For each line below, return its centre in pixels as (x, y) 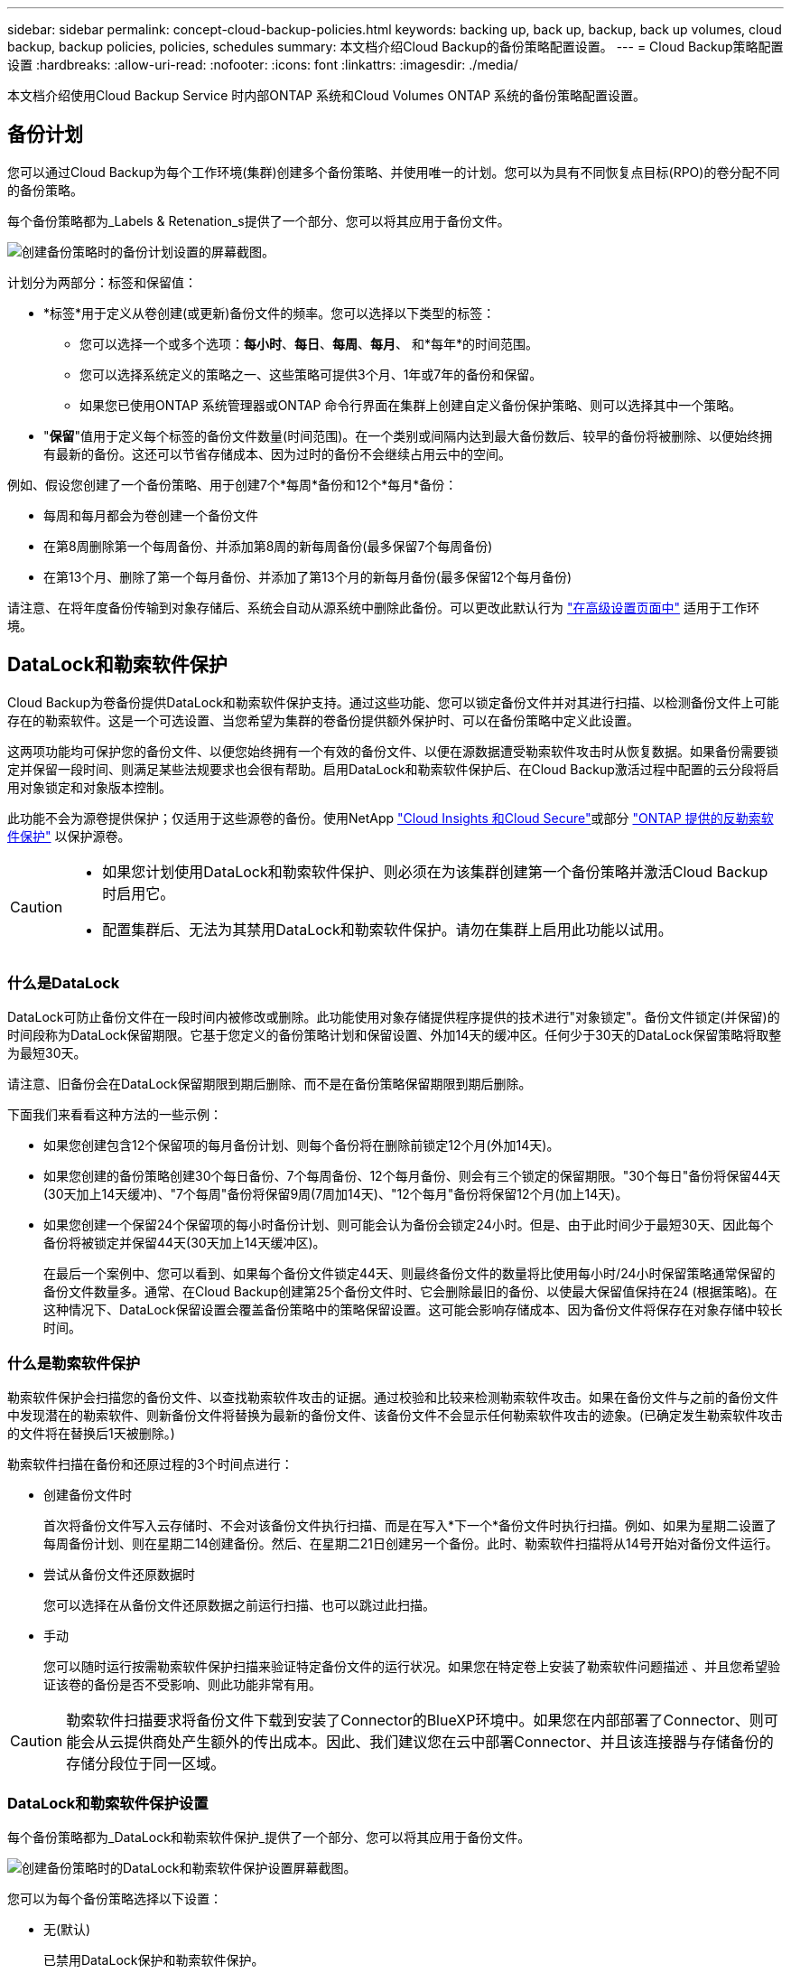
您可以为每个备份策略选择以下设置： (115, 1898)
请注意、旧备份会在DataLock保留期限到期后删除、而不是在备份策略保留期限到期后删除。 (270, 1084)
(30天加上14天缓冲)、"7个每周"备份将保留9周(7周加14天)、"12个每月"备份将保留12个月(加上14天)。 (336, 1194)
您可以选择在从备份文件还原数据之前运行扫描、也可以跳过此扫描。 (239, 1605)
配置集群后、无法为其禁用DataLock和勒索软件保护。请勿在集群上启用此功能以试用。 (387, 929)
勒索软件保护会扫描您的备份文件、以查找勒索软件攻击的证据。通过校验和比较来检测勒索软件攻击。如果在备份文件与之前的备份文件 (393, 1398)
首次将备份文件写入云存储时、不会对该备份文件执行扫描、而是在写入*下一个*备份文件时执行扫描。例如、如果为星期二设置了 (410, 1526)
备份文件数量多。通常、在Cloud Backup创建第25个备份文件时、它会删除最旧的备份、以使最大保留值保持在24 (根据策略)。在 (410, 1292)
